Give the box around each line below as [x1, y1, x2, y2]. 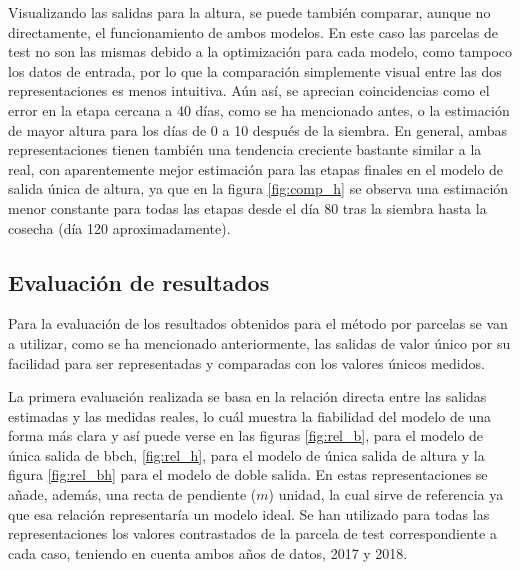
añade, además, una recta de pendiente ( [8, 484, 257, 505]
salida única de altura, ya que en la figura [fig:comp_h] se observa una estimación [8, 178, 509, 199]
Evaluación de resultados [8, 266, 270, 297]
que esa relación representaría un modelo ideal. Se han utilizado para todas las [8, 503, 490, 524]
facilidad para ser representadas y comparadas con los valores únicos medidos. [8, 352, 485, 373]
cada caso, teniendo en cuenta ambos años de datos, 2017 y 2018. [8, 542, 408, 563]
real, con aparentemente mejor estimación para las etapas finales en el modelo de [8, 158, 504, 179]
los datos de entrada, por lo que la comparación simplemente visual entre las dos [8, 60, 502, 81]
